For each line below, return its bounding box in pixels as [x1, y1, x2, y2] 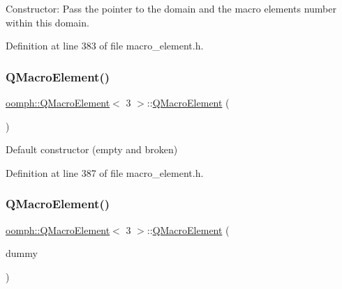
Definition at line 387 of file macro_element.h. [6, 165, 204, 180]
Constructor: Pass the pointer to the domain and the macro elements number [6, 1, 336, 15]
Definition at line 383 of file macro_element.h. [6, 38, 204, 53]
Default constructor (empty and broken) [6, 142, 178, 157]
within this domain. [6, 15, 89, 29]
